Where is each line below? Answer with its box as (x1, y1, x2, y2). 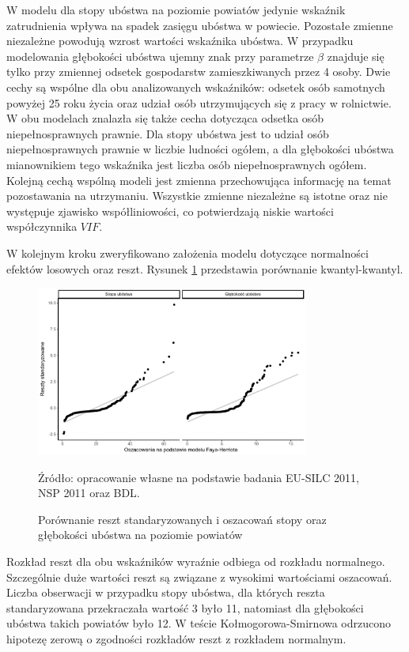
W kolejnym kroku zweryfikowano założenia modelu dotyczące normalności (6, 244, 369, 261)
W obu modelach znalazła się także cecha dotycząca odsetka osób (6, 110, 324, 126)
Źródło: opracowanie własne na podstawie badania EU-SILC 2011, (38, 469, 359, 485)
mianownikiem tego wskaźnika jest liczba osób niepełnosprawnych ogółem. (6, 156, 367, 172)
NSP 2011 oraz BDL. (38, 484, 140, 501)
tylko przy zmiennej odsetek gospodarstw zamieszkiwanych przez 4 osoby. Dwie (6, 63, 391, 80)
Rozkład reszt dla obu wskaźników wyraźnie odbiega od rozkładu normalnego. (6, 553, 385, 570)
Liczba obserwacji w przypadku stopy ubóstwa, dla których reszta (6, 584, 325, 601)
